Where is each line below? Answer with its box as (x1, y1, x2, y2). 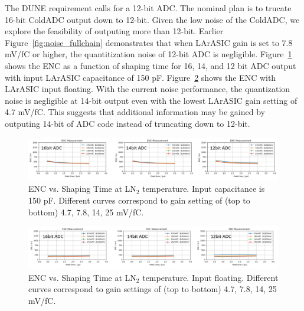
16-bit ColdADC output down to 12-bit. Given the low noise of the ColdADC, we (5, 13, 300, 25)
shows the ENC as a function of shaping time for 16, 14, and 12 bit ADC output (5, 59, 296, 71)
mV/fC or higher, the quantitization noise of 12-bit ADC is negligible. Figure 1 (5, 48, 292, 60)
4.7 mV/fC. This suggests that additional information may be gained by (5, 106, 265, 118)
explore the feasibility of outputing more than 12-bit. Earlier (5, 25, 224, 37)
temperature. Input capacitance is (142, 182, 265, 195)
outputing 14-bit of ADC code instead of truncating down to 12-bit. (5, 117, 250, 129)
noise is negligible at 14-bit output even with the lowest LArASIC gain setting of (5, 94, 298, 106)
